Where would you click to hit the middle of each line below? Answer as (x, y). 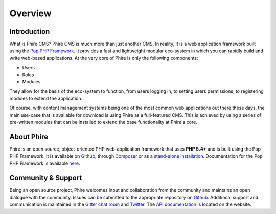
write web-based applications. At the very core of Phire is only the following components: (104, 58)
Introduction (30, 31)
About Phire (29, 136)
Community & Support (46, 178)
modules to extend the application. (46, 98)
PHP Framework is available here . (45, 163)
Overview (30, 13)
